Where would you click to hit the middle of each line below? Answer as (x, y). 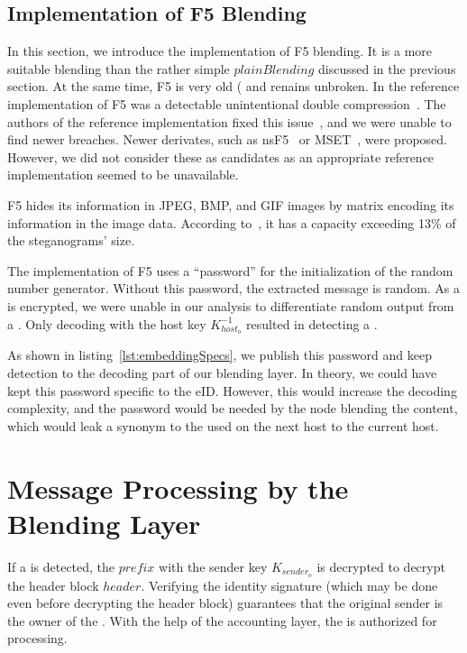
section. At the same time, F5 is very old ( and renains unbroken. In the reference (233, 86)
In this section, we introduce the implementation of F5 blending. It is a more (220, 51)
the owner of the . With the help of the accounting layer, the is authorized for (222, 620)
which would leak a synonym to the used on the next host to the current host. (223, 425)
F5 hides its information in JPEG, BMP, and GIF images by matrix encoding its (231, 204)
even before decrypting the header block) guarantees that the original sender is (225, 603)
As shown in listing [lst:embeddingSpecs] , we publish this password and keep (220, 355)
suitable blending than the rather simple (119, 68)
